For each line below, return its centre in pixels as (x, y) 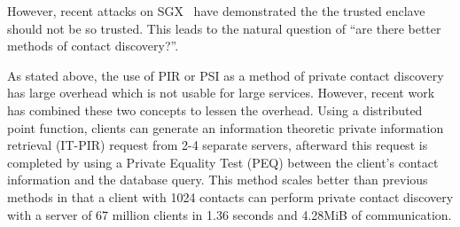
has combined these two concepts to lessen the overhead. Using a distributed (215, 110)
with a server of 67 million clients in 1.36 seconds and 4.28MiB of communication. (230, 214)
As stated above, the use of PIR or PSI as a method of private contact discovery (226, 75)
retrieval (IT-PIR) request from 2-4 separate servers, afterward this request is (218, 145)
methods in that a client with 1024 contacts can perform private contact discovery (230, 196)
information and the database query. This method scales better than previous (218, 180)
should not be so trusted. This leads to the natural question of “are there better (224, 28)
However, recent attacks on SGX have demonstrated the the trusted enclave (216, 11)
